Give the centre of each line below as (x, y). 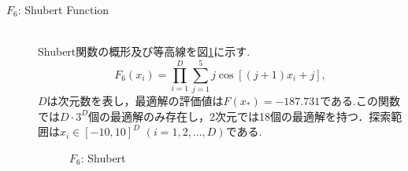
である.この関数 (360, 100)
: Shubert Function (63, 9)
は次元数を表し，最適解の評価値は (135, 100)
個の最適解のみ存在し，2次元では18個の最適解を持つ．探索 (240, 116)
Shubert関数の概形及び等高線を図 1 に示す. (144, 51)
